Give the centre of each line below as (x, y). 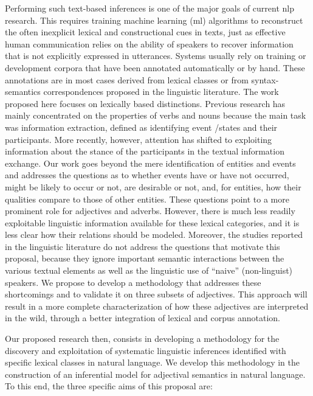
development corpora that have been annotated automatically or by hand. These (155, 67)
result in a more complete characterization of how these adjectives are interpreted (157, 306)
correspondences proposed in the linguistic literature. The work (161, 92)
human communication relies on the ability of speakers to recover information (149, 43)
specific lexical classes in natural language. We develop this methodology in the (152, 362)
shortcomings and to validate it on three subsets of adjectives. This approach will (156, 294)
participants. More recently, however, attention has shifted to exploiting (139, 139)
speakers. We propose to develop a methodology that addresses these (133, 282)
